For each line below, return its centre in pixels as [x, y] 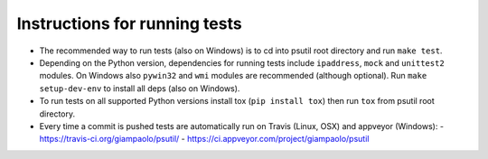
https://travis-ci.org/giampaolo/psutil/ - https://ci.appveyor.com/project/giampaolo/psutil [204, 139]
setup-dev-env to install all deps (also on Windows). [140, 88]
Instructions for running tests [130, 23]
